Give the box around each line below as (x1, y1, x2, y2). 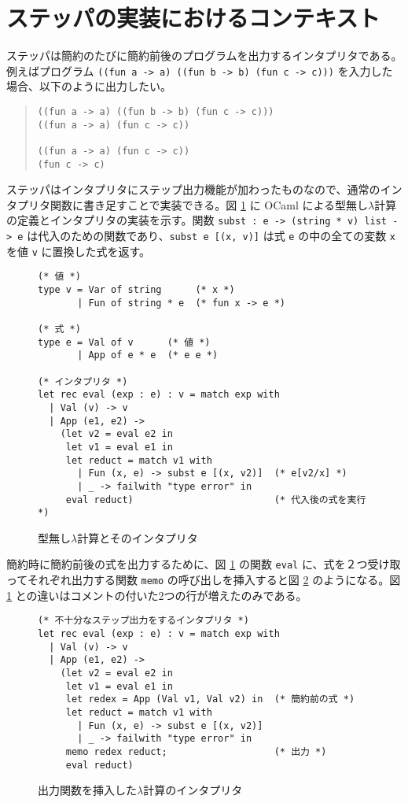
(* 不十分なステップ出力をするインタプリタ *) (38, 615, 249, 627)
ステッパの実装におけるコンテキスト (6, 2, 380, 34)
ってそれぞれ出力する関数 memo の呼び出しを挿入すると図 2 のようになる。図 (6, 572, 401, 588)
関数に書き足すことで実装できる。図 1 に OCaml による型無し (50, 196, 369, 213)
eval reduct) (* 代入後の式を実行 (65, 494, 366, 505)
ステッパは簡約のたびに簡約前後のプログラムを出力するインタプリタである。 (6, 47, 402, 64)
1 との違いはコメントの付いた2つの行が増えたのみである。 (6, 587, 307, 603)
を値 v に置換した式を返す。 (6, 242, 151, 259)
